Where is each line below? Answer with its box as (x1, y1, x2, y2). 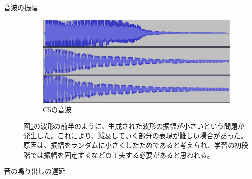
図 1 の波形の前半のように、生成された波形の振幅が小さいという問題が (23, 120, 245, 131)
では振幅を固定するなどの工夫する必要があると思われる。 (30, 149, 214, 159)
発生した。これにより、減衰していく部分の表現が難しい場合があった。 (23, 130, 248, 140)
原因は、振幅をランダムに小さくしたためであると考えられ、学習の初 (23, 139, 241, 150)
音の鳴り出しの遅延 (4, 166, 65, 176)
